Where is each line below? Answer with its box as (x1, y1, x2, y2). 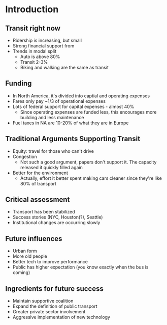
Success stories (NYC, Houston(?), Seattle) (12, 214, 103, 220)
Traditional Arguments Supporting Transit (5, 134, 141, 143)
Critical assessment (5, 195, 70, 204)
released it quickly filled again (20, 164, 83, 170)
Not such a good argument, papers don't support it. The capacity (20, 159, 157, 165)
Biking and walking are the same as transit (20, 65, 109, 70)
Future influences (5, 234, 62, 243)
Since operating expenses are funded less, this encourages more (20, 109, 157, 115)
